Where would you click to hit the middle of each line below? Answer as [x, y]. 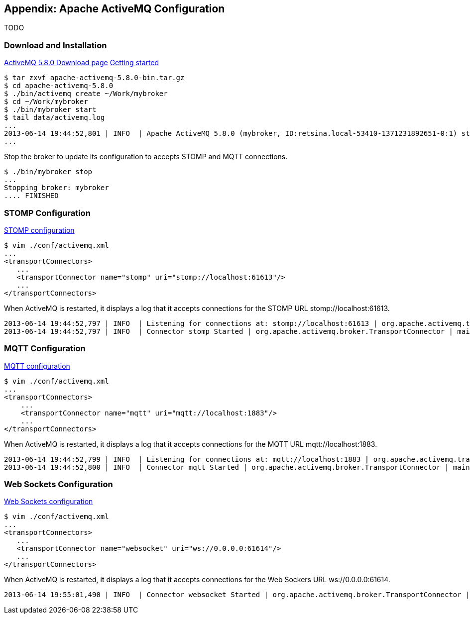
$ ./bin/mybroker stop [48, 172]
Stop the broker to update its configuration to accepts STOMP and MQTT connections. [146, 157]
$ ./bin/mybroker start [50, 110]
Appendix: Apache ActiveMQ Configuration [115, 9]
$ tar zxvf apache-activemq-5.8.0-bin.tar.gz [94, 78]
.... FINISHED [31, 196]
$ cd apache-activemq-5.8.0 [59, 86]
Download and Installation [56, 45]
